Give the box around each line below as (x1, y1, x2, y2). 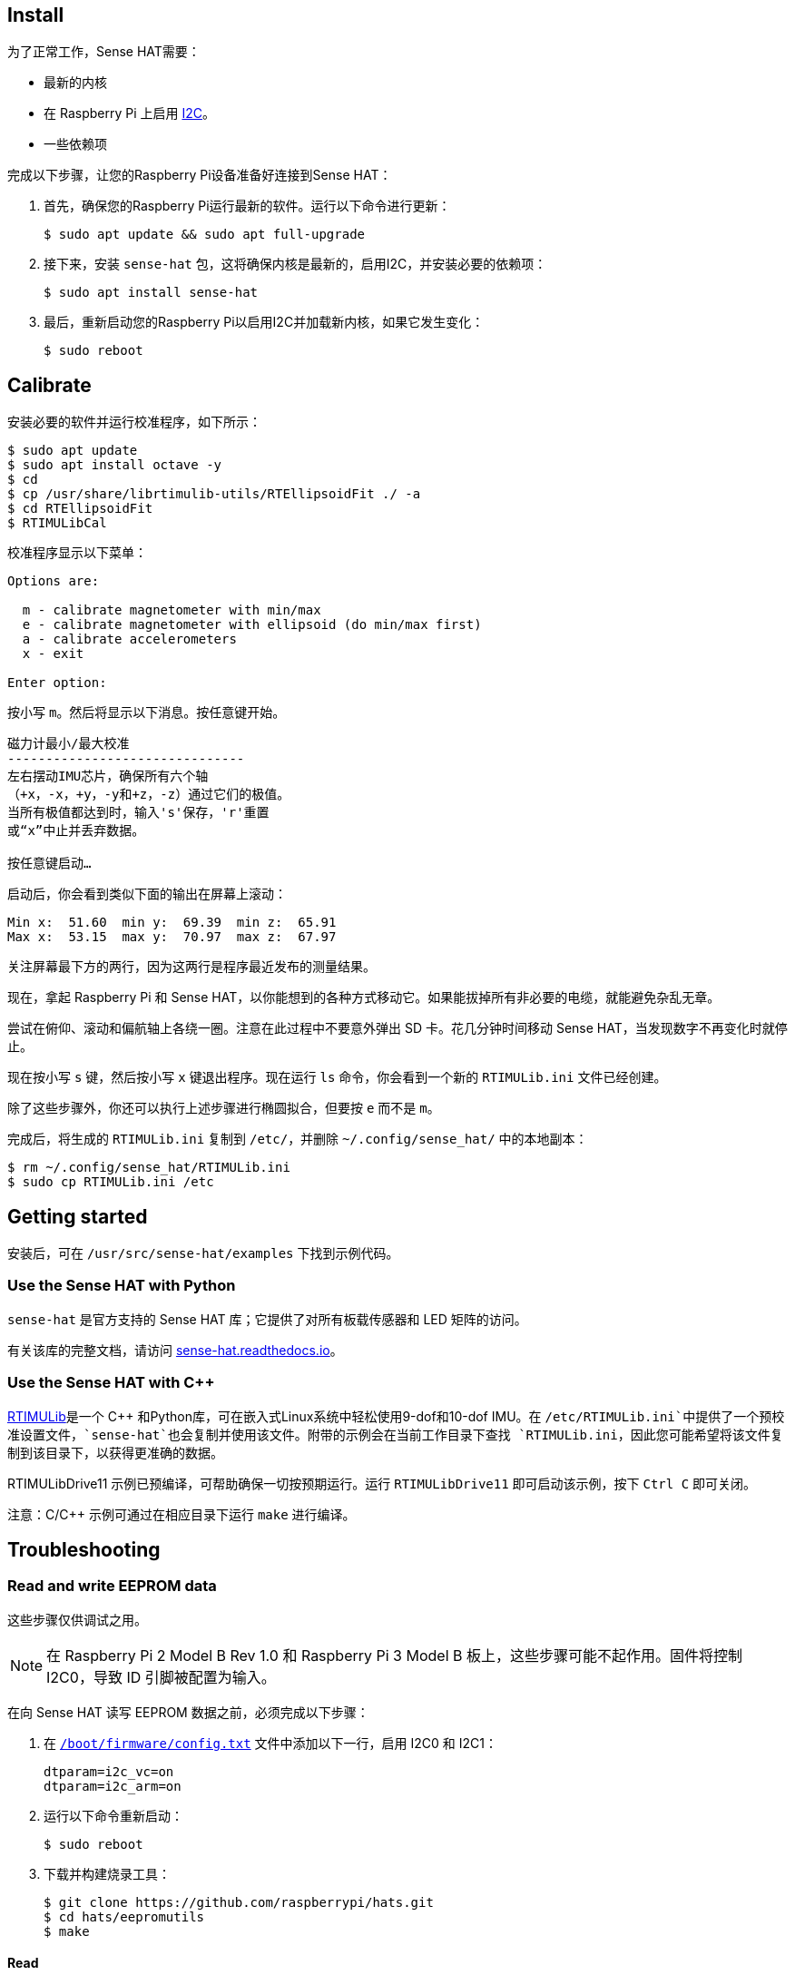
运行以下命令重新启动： (44, 1807, 183, 1823)
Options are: (7, 574, 100, 589)
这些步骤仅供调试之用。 (7, 1611, 147, 1627)
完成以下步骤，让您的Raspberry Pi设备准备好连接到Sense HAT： (7, 167, 392, 183)
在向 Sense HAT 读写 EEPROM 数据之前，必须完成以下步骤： (7, 1704, 369, 1720)
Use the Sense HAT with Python (7, 1276, 236, 1295)
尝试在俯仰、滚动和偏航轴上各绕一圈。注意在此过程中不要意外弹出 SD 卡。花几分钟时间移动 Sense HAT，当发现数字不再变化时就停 (7, 1020, 788, 1037)
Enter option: (7, 675, 107, 691)
